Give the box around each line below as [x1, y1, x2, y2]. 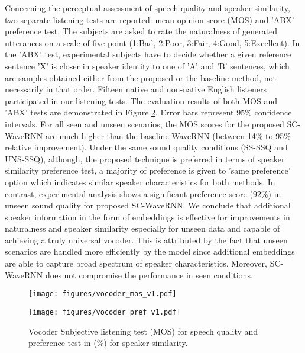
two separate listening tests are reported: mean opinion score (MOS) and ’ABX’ [5, 13, 294, 25]
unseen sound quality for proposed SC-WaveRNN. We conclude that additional [5, 199, 291, 211]
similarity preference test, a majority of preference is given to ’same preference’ [5, 164, 291, 176]
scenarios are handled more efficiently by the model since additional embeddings [5, 245, 295, 258]
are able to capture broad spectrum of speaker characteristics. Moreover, [5, 257, 267, 269]
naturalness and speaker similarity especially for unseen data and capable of [5, 222, 280, 235]
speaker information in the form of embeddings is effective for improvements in [5, 210, 290, 223]
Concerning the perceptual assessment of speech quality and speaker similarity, [5, 2, 290, 14]
